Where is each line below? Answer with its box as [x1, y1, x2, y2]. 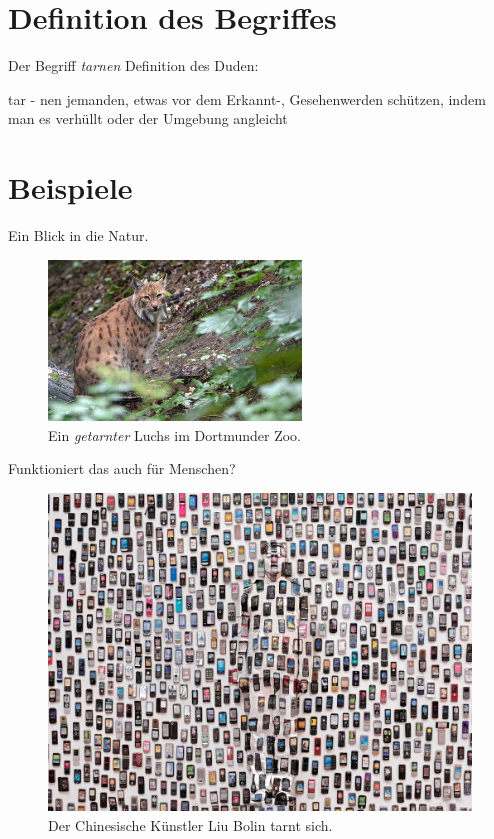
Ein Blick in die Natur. [8, 225, 149, 246]
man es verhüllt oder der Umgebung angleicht [8, 108, 288, 129]
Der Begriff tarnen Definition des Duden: [8, 55, 259, 76]
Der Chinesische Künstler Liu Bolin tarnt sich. [48, 814, 333, 835]
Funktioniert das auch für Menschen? [8, 458, 236, 479]
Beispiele [8, 167, 133, 208]
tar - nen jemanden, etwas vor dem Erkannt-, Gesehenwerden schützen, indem [8, 88, 486, 109]
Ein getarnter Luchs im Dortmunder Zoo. [48, 424, 301, 445]
